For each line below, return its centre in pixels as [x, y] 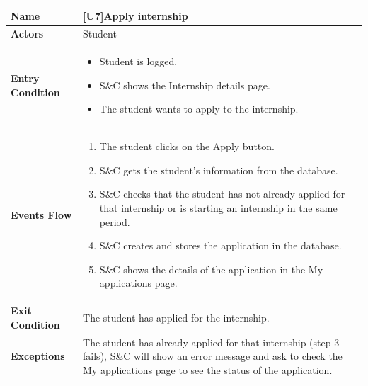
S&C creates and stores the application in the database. [220, 245]
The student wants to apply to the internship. [199, 109]
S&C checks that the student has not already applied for [222, 194]
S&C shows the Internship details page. [185, 85]
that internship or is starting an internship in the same [218, 208]
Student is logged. [138, 61]
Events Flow [41, 214]
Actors [27, 34]
